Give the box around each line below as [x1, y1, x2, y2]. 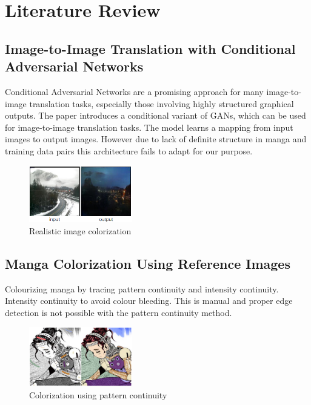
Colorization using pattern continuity [29, 388, 167, 401]
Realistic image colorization [29, 224, 132, 237]
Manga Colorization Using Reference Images [5, 254, 290, 272]
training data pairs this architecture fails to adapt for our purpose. [5, 144, 253, 157]
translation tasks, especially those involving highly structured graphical [29, 97, 294, 110]
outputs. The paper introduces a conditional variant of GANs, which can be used [5, 109, 306, 122]
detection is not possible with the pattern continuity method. [5, 306, 232, 318]
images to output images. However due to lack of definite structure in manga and [5, 133, 307, 145]
